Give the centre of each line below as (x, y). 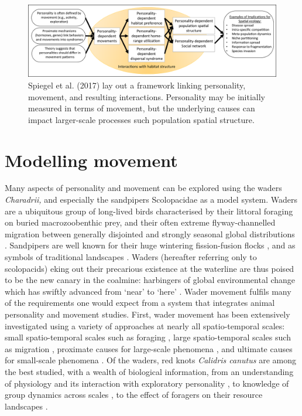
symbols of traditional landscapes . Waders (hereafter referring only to (131, 257)
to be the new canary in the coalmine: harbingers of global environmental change (150, 280)
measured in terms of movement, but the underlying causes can (142, 108)
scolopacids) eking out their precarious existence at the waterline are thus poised (150, 268)
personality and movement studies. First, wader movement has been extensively (147, 314)
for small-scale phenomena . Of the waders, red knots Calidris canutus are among (150, 360)
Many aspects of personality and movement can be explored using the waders (143, 188)
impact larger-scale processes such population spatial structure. (141, 119)
